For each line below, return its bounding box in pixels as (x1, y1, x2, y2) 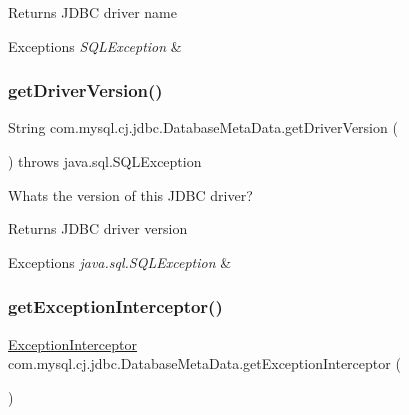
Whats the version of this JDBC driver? (8, 184, 253, 205)
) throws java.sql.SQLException (8, 151, 202, 171)
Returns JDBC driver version (8, 218, 188, 239)
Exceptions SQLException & (8, 35, 182, 56)
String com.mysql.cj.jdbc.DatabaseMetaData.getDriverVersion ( (8, 117, 398, 138)
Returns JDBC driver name (8, 2, 177, 22)
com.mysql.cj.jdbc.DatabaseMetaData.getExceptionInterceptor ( (8, 353, 401, 374)
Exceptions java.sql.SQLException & (8, 251, 232, 272)
